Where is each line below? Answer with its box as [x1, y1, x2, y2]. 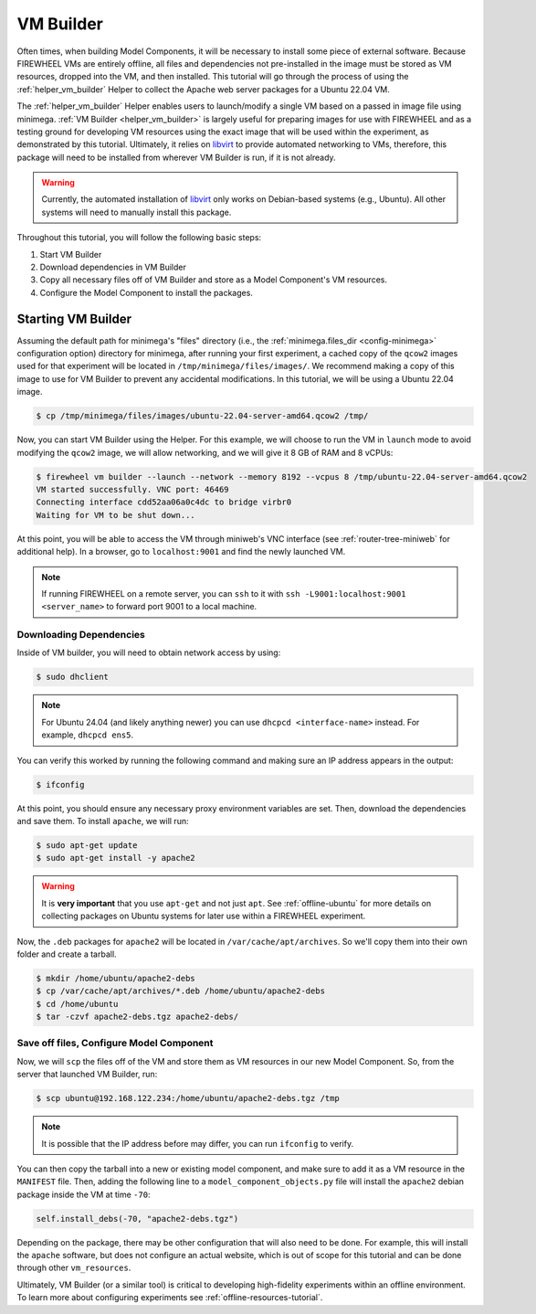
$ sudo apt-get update [36, 840, 138, 850]
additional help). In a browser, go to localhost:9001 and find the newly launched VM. [16, 546, 346, 557]
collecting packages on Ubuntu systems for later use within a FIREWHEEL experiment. [41, 910, 366, 922]
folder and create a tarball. [16, 948, 118, 959]
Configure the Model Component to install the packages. [39, 287, 253, 298]
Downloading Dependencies [16, 629, 145, 641]
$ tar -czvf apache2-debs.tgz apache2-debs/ [36, 1012, 239, 1023]
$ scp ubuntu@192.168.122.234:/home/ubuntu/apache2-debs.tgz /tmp [36, 1093, 340, 1104]
